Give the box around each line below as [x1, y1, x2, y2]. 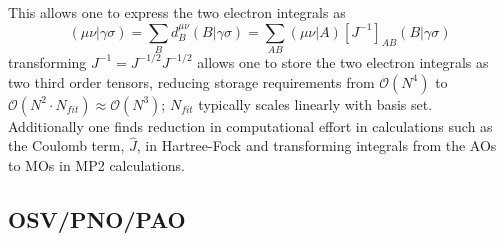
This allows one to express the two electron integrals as [8, 2, 346, 22]
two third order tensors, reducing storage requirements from [8, 71, 375, 92]
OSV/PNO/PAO [8, 203, 186, 234]
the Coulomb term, [8, 135, 125, 156]
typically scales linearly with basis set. [198, 93, 433, 114]
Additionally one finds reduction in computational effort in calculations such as [8, 115, 493, 136]
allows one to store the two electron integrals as [197, 51, 489, 72]
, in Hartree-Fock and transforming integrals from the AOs [136, 135, 497, 156]
